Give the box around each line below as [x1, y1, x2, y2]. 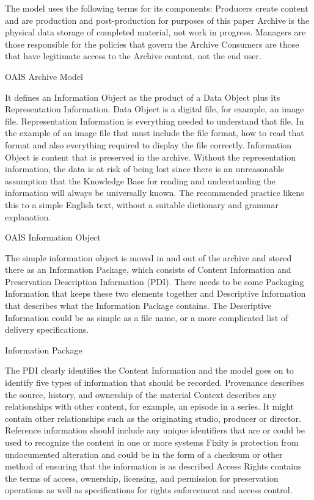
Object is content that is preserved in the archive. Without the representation [5, 150, 296, 163]
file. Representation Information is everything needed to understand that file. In [5, 114, 304, 127]
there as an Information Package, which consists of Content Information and [5, 263, 291, 276]
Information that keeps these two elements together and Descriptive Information [5, 287, 306, 300]
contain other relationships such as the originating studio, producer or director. [5, 411, 301, 424]
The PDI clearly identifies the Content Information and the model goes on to [5, 364, 294, 377]
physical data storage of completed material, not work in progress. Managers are [5, 26, 306, 38]
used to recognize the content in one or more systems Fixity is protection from [5, 436, 299, 448]
